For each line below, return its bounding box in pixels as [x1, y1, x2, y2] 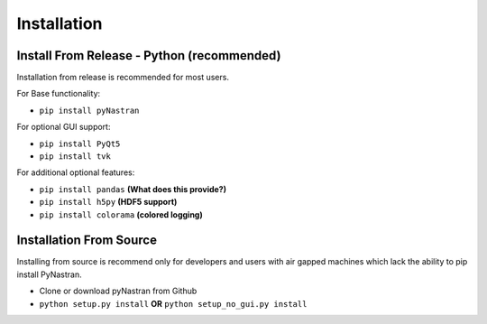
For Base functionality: [16, 88, 101, 99]
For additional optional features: [16, 167, 135, 178]
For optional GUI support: [16, 122, 111, 133]
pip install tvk [39, 152, 112, 162]
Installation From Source [16, 233, 158, 248]
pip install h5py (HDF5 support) [39, 197, 178, 208]
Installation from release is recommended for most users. [16, 72, 230, 83]
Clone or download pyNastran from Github [39, 285, 198, 297]
